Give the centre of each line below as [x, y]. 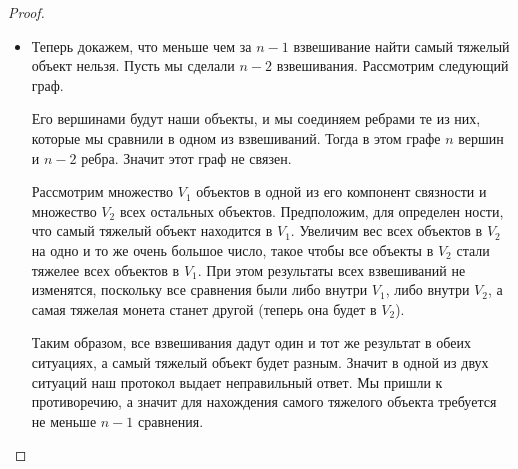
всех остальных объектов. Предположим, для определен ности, [311, 210]
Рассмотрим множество [102, 191]
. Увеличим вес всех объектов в [386, 230]
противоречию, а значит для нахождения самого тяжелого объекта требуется [264, 401]
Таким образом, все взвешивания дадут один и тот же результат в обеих [251, 342]
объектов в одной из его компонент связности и [341, 191]
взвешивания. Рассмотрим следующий [392, 65]
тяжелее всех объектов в [105, 269]
